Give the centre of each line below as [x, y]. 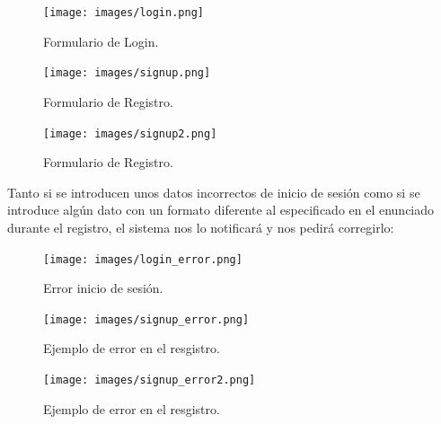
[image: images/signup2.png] [130, 133]
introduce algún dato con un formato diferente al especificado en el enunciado [221, 210]
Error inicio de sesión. [103, 288]
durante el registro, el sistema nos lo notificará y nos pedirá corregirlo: [201, 227]
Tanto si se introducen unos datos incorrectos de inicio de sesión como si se [214, 192]
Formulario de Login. [101, 41]
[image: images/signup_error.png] [146, 319]
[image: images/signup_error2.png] [150, 380]
